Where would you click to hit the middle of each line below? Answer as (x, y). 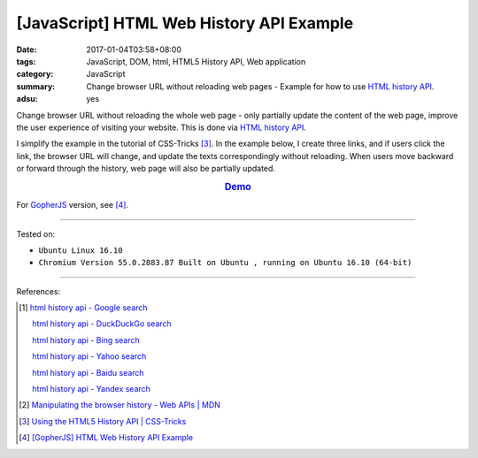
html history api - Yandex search (91, 389)
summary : (36, 86)
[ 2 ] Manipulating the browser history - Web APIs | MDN (120, 405)
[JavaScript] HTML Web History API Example (185, 23)
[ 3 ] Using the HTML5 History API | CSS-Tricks (103, 421)
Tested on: (36, 233)
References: (39, 291)
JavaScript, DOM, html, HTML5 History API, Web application (196, 61)
